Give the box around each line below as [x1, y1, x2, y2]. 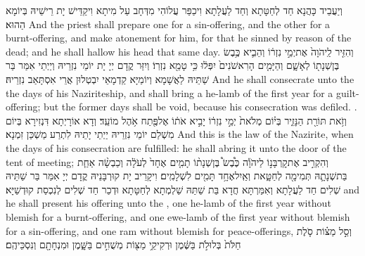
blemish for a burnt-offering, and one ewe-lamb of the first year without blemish [6, 209, 350, 224]
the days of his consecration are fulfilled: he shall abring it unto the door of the [6, 140, 347, 155]
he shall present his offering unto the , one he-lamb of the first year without [6, 196, 331, 210]
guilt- [335, 85, 359, 100]
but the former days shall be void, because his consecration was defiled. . [44, 99, 357, 114]
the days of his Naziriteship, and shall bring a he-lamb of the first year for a [6, 85, 333, 100]
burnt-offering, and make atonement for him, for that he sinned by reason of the [6, 30, 352, 45]
